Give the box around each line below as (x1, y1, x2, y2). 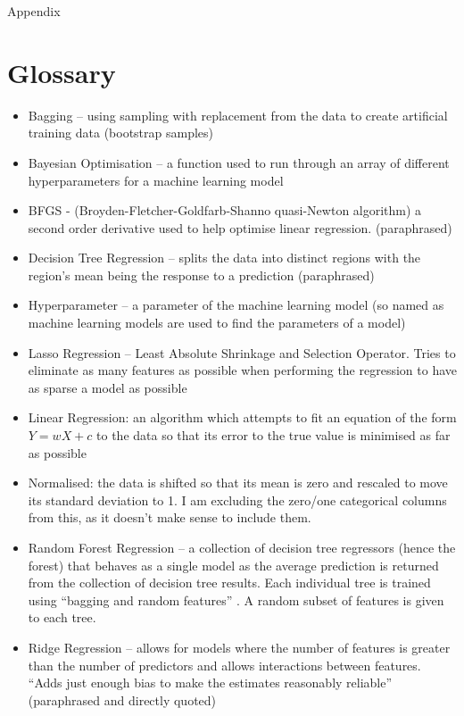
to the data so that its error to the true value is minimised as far (96, 426, 451, 445)
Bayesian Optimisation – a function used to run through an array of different (28, 153, 450, 171)
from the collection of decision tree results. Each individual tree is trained (28, 573, 431, 592)
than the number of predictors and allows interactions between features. (28, 655, 421, 674)
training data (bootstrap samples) (28, 123, 214, 142)
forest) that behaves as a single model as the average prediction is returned (28, 555, 439, 574)
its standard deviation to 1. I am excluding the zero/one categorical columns (28, 490, 447, 509)
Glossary (7, 54, 116, 90)
